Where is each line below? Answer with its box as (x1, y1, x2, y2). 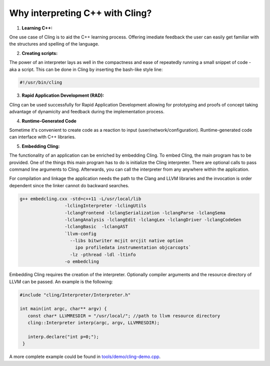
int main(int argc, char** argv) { (19, 306, 107, 312)
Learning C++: (21, 25, 52, 31)
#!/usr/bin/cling (19, 80, 62, 85)
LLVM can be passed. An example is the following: (9, 279, 113, 285)
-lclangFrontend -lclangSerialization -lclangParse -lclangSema (64, 210, 226, 216)
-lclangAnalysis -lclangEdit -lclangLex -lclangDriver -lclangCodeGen (64, 217, 241, 222)
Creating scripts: (21, 50, 58, 56)
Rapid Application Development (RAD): (21, 92, 104, 98)
